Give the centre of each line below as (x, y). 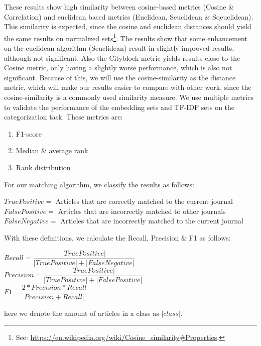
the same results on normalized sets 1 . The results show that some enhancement (126, 37)
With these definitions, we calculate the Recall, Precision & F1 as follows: (117, 237)
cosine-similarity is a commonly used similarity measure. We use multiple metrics (129, 97)
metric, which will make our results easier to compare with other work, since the (128, 87)
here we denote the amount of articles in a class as (82, 313)
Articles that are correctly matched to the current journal (144, 201)
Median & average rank (52, 150)
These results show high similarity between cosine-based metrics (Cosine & (119, 7)
